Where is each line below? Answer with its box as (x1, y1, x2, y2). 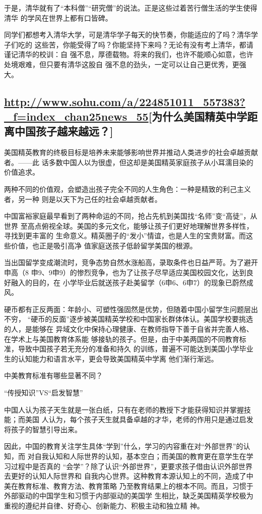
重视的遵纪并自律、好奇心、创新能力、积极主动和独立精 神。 (4, 500, 204, 510)
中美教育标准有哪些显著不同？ (4, 370, 103, 381)
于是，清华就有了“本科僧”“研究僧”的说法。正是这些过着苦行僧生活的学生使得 (4, 3, 257, 13)
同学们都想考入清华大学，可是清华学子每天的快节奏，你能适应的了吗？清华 (4, 29, 251, 40)
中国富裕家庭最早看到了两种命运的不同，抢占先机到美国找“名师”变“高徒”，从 (4, 211, 257, 221)
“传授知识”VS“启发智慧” (4, 387, 83, 398)
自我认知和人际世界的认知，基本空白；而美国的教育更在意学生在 (34, 450, 246, 461)
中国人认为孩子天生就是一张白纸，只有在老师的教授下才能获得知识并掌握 (4, 404, 244, 415)
